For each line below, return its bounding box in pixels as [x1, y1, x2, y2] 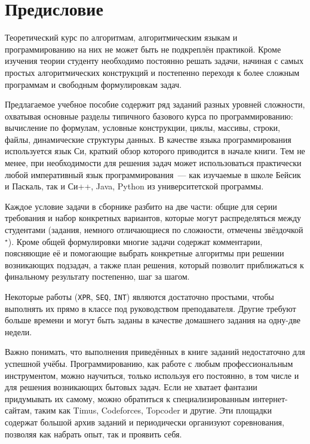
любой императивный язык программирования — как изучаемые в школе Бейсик [5, 168, 301, 180]
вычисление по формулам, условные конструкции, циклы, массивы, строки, [5, 121, 280, 134]
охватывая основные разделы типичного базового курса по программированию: [5, 109, 293, 122]
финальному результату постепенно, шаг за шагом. [5, 270, 190, 283]
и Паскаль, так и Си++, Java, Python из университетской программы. [5, 180, 264, 192]
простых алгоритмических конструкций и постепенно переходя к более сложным [5, 66, 300, 78]
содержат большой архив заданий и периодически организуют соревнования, [5, 416, 284, 428]
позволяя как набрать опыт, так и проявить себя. [5, 427, 182, 440]
